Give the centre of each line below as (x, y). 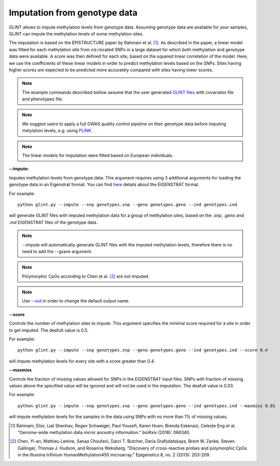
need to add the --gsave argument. (57, 251)
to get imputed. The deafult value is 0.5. (49, 330)
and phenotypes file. (43, 99)
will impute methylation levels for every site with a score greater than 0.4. (82, 361)
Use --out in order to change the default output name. (76, 301)
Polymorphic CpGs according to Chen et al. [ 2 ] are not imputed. (86, 276)
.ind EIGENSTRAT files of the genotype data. (53, 222)
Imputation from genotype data (73, 13)
